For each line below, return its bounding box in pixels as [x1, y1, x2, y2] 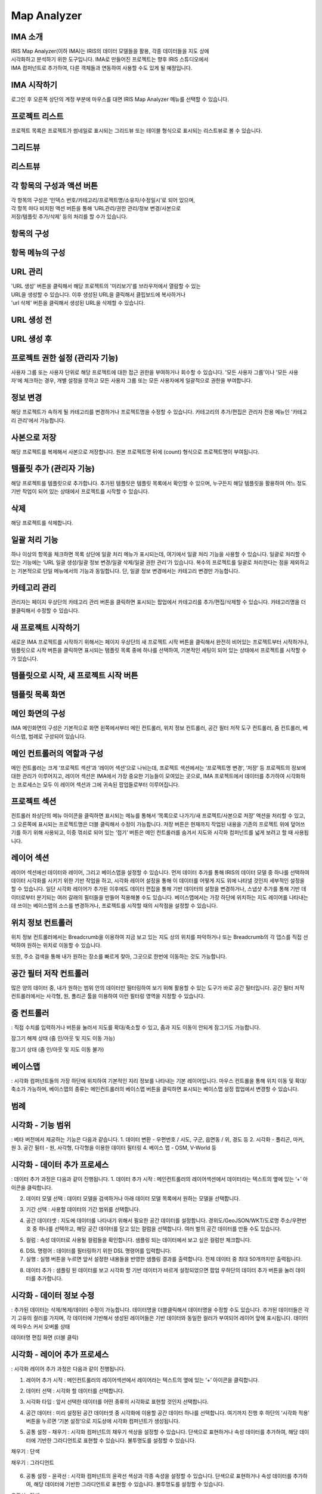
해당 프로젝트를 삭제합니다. [11, 519, 74, 526]
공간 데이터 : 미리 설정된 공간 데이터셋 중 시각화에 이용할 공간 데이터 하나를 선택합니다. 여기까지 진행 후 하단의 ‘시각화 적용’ [26, 1409, 309, 1416]
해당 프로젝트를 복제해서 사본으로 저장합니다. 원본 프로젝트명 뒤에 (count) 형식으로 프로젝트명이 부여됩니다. [11, 448, 259, 455]
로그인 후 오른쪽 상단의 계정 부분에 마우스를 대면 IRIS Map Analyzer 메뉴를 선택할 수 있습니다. [11, 96, 229, 103]
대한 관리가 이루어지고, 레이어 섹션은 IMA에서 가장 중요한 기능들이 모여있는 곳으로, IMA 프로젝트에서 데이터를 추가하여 [11, 773, 285, 780]
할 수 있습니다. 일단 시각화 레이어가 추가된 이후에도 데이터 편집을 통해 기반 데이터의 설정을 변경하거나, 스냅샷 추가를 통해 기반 [11, 885, 301, 893]
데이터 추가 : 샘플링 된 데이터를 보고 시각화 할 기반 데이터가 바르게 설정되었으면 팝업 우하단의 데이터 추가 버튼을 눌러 [26, 1266, 295, 1273]
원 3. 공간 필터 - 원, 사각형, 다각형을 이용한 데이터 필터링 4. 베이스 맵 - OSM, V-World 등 [11, 1144, 217, 1152]
